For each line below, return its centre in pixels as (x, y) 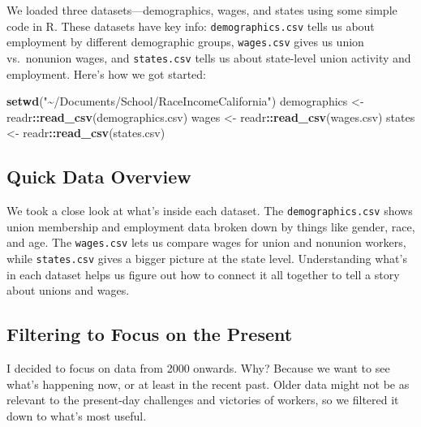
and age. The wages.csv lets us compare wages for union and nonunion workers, (206, 242)
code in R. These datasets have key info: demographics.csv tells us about (191, 26)
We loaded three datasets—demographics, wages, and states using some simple (202, 10)
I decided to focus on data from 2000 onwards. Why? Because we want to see (198, 368)
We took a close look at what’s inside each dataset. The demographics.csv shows (210, 211)
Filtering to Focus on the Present (150, 334)
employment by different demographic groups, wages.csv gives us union (185, 42)
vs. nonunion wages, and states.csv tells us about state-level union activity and (209, 57)
